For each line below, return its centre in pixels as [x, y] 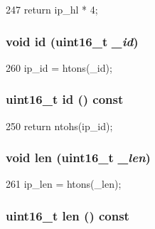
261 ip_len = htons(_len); [64, 184]
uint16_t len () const [68, 215]
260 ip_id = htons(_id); [59, 67]
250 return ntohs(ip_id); [59, 126]
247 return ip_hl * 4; [52, 9]
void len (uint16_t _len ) [78, 158]
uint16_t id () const [65, 99]
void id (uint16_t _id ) [72, 41]
